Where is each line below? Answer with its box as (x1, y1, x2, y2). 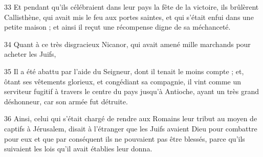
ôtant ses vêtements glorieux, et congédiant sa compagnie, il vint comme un (4, 76, 242, 86)
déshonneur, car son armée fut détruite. (4, 96, 128, 106)
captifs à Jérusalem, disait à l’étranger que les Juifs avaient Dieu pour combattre (4, 123, 257, 133)
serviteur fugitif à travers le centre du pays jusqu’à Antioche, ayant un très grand (4, 86, 259, 97)
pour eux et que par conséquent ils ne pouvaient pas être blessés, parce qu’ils (4, 133, 245, 144)
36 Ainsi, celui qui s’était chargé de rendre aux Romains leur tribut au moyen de (4, 113, 257, 124)
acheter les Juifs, (4, 49, 56, 59)
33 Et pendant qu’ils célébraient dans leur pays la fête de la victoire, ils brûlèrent (4, 2, 259, 12)
